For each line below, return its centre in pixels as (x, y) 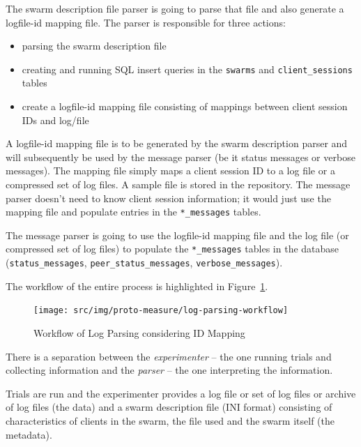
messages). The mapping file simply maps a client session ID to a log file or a (170, 171)
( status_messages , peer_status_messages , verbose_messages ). (144, 263)
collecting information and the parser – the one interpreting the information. (169, 370)
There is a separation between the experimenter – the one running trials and (169, 356)
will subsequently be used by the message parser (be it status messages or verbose (180, 157)
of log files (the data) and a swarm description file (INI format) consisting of (169, 407)
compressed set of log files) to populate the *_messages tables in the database (172, 249)
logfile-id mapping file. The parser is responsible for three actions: (146, 22)
